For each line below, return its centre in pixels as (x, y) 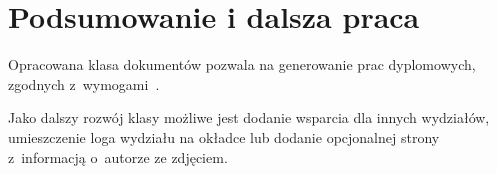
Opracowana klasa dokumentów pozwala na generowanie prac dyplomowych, (242, 64)
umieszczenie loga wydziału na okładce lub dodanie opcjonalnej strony (224, 136)
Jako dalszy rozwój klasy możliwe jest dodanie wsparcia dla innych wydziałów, (249, 117)
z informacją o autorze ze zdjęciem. (118, 156)
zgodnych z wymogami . (84, 83)
